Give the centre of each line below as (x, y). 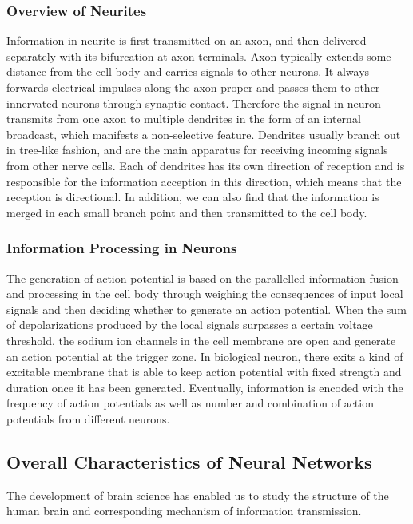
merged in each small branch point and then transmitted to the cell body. (187, 212)
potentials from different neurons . (88, 418)
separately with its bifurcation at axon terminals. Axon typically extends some (199, 56)
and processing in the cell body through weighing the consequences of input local (205, 294)
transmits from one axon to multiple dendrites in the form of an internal (184, 119)
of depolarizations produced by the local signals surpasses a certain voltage (190, 325)
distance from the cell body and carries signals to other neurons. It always (188, 71)
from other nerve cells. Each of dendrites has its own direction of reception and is (206, 165)
